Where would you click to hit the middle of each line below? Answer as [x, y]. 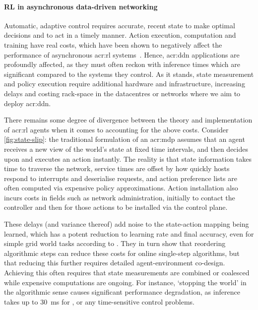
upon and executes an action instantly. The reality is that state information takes [128, 158]
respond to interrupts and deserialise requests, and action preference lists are [121, 178]
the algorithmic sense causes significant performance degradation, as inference [122, 292]
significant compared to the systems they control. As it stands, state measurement [129, 74]
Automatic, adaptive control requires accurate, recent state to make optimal [120, 25]
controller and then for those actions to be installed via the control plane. [116, 207]
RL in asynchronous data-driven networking [81, 6]
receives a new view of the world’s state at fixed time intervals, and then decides [126, 149]
